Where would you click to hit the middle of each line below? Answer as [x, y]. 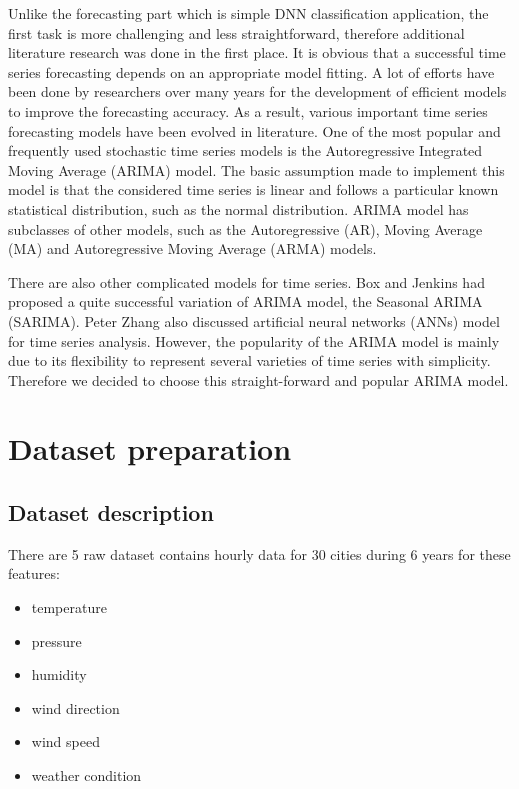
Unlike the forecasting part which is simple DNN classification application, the [248, 13]
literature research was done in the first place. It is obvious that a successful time [257, 52]
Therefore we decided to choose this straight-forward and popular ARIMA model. [258, 379]
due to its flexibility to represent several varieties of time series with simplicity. [249, 360]
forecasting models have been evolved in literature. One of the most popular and [254, 130]
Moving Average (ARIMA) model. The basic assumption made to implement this [256, 169]
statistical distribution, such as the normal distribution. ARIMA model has [238, 208]
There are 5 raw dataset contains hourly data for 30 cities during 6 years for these [259, 553]
